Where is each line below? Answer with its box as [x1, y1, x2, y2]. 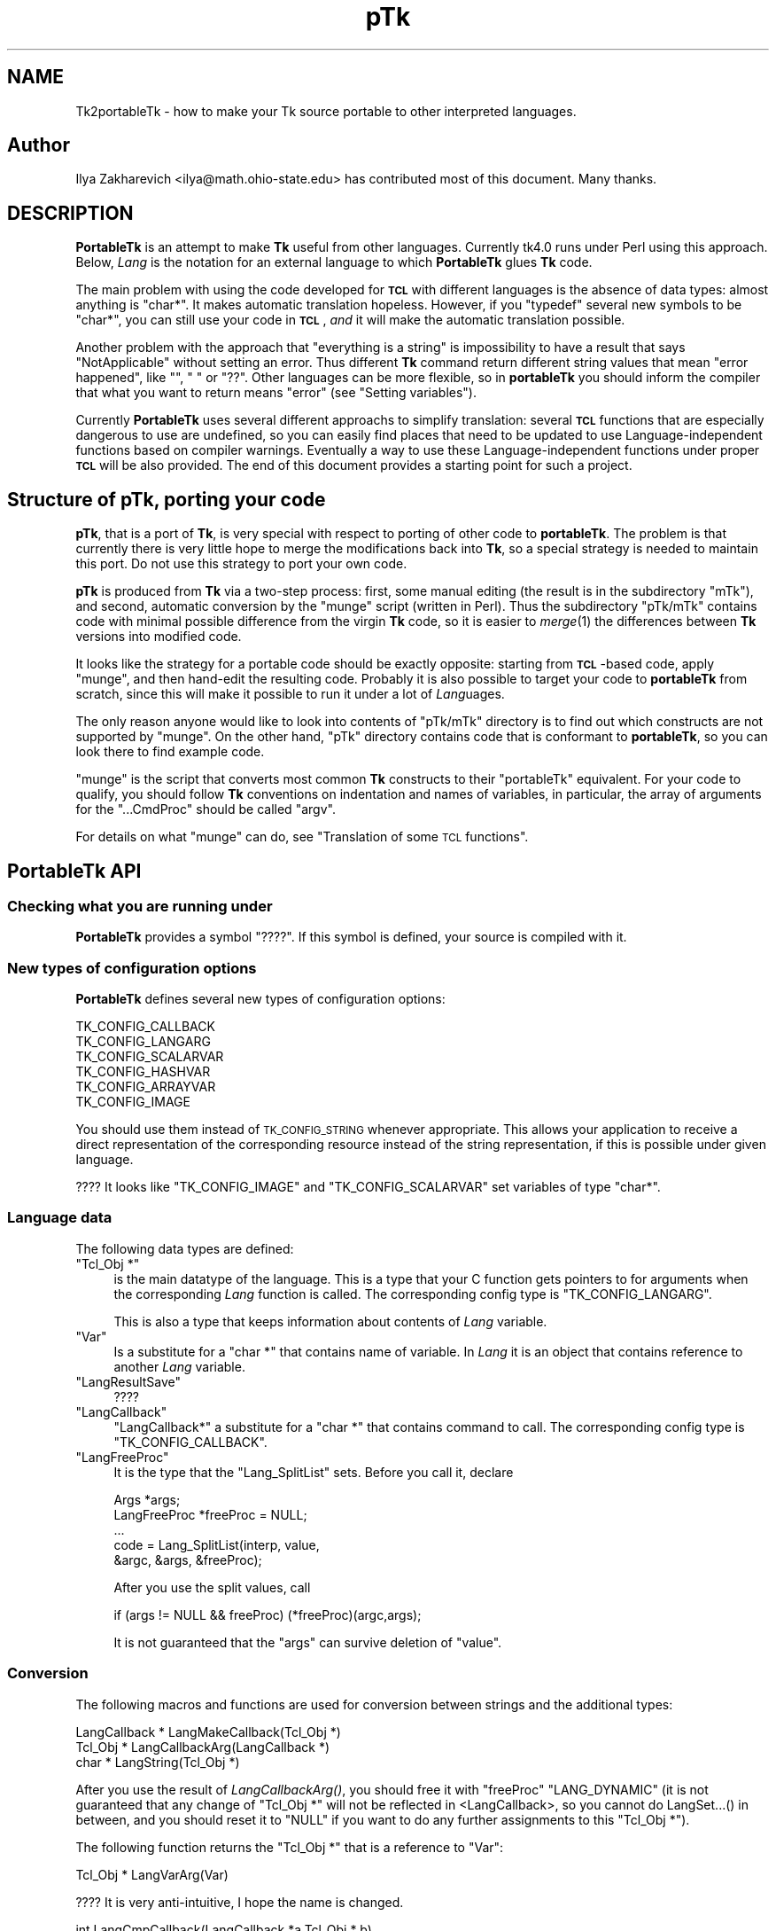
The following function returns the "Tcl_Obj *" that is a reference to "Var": [75, 1839, 504, 1855]
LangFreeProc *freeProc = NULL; [113, 1506, 307, 1522]
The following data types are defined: [75, 1240, 294, 1256]
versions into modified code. [75, 629, 242, 645]
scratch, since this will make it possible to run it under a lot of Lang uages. [75, 686, 505, 702]
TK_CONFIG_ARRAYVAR [75, 1079, 216, 1095]
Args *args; [113, 1491, 181, 1507]
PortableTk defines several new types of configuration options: [75, 991, 446, 1007]
